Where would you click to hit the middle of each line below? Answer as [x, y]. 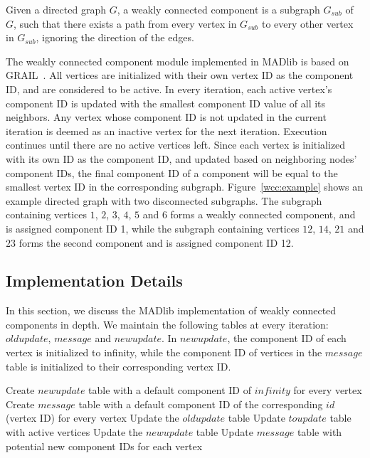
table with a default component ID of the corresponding [201, 404]
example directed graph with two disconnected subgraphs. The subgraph [164, 200]
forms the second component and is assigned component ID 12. [156, 242]
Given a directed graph [56, 9]
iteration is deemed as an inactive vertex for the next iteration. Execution [166, 131]
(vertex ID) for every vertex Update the [92, 418]
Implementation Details [94, 281]
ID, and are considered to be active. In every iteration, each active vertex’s [169, 89]
